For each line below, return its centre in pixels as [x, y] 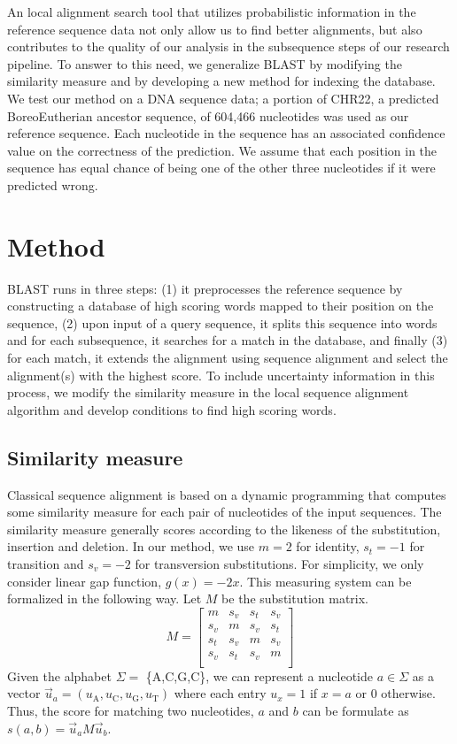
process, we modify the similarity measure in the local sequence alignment [208, 392]
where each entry [220, 693]
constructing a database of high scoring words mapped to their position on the [221, 306]
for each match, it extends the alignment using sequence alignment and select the [228, 358]
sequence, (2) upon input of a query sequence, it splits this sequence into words [222, 322]
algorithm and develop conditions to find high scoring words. [172, 409]
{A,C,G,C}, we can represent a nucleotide [259, 675]
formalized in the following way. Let [105, 598]
